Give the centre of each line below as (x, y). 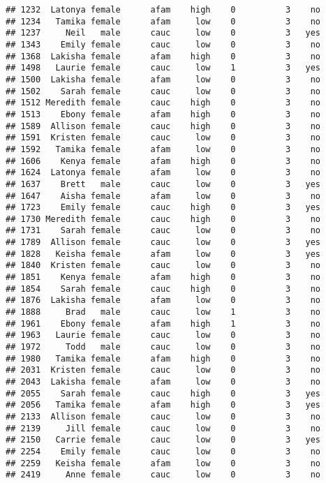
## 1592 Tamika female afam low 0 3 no (163, 149)
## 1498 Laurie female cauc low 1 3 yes (163, 68)
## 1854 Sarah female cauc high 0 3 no (163, 289)
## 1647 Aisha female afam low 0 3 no (163, 196)
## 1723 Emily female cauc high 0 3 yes (163, 208)
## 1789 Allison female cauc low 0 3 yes (163, 243)
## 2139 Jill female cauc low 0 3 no (163, 428)
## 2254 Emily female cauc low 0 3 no (163, 451)
